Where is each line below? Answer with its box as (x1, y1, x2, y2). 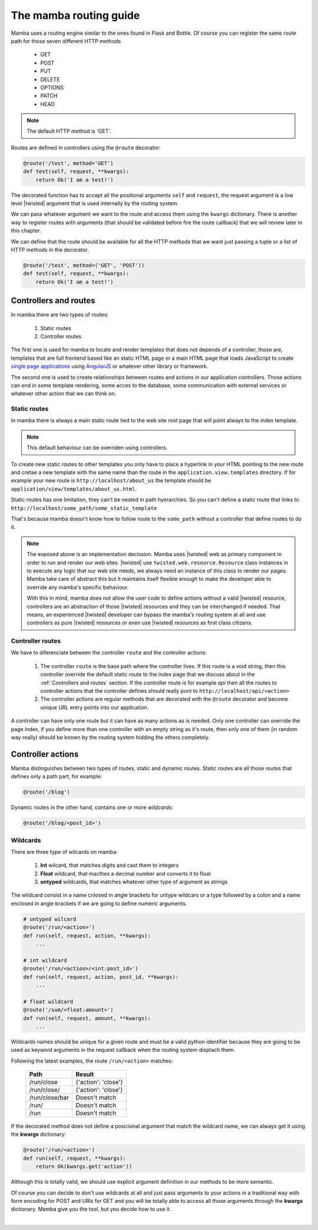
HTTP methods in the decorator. (11, 246, 90, 253)
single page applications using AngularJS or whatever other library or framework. (11, 363, 208, 370)
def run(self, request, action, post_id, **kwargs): (23, 974, 179, 980)
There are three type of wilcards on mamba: (11, 848, 118, 855)
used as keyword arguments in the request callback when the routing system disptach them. (11, 1047, 236, 1054)
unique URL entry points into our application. (40, 703, 149, 711)
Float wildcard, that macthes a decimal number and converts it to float (40, 870, 211, 877)
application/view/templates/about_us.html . (11, 485, 137, 492)
